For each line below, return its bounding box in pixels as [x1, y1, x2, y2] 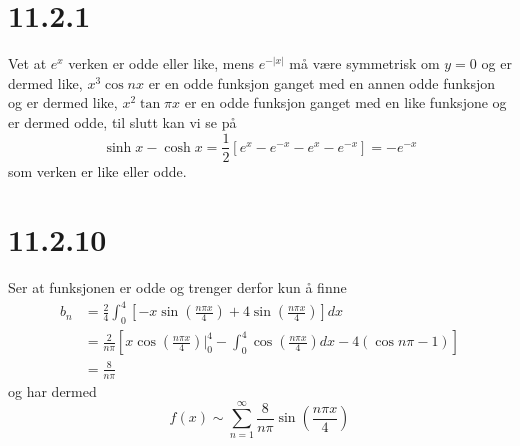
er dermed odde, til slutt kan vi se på [8, 111, 237, 132]
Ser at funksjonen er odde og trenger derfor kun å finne [8, 277, 347, 298]
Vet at [8, 53, 47, 74]
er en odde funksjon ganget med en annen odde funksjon [148, 72, 495, 93]
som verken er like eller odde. [8, 160, 187, 181]
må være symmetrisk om [289, 53, 440, 74]
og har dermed [8, 380, 97, 401]
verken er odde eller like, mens [68, 53, 255, 74]
